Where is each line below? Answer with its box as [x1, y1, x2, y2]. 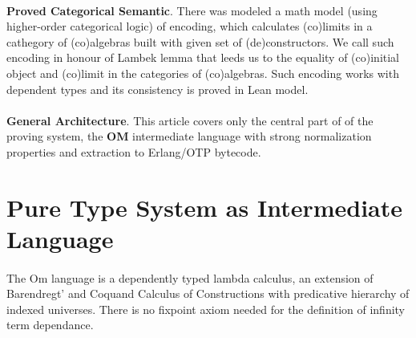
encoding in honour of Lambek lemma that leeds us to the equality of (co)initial [6, 49, 400, 66]
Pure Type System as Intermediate [6, 190, 403, 223]
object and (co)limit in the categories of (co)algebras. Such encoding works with [6, 64, 399, 81]
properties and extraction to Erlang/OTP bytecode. [6, 143, 261, 160]
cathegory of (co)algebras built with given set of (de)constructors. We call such [6, 33, 394, 50]
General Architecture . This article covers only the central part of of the [6, 112, 374, 128]
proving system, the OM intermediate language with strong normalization [6, 128, 372, 145]
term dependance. [6, 316, 94, 333]
